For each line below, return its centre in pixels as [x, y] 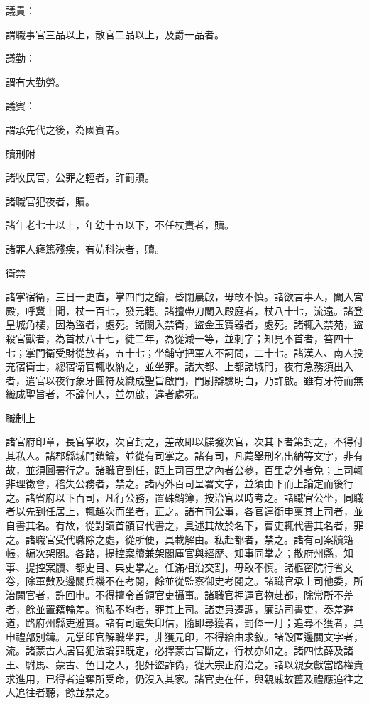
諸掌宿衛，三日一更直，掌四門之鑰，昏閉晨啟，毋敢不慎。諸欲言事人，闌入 [180, 297]
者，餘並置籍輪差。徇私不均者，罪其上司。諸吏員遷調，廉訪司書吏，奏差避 [180, 608]
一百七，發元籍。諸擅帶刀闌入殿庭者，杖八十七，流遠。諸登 [224, 310]
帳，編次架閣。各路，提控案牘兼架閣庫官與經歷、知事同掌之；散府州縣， [175, 553]
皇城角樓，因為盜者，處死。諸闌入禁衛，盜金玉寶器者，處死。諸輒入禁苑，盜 [184, 324]
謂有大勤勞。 [35, 81]
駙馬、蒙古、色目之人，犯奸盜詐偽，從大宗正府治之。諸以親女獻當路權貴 [194, 664]
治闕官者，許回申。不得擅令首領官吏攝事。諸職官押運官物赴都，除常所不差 [180, 595]
